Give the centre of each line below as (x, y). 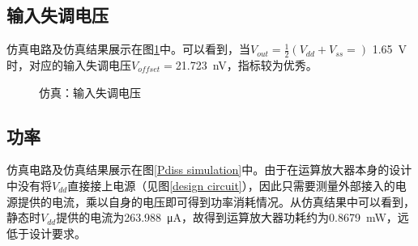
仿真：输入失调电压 (90, 92)
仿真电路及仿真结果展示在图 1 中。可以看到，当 (128, 49)
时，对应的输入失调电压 (69, 65)
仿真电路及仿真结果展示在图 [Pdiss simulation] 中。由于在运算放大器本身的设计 (209, 170)
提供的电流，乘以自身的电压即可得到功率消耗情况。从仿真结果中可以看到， (216, 201)
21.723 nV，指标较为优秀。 (246, 65)
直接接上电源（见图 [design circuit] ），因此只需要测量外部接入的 (231, 186)
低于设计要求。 (46, 233)
